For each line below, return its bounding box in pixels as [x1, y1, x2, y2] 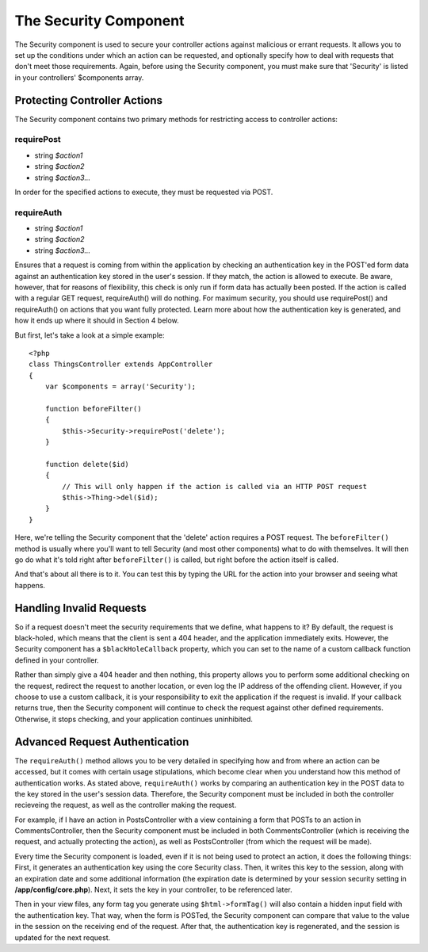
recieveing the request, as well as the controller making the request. [14, 801, 237, 810]
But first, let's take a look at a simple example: [14, 330, 166, 340]
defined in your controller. [14, 655, 99, 665]
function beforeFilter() [44, 404, 142, 413]
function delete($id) [44, 460, 130, 468]
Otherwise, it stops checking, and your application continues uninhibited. [14, 714, 254, 724]
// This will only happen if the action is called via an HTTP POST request [62, 482, 368, 491]
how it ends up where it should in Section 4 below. [14, 315, 180, 325]
